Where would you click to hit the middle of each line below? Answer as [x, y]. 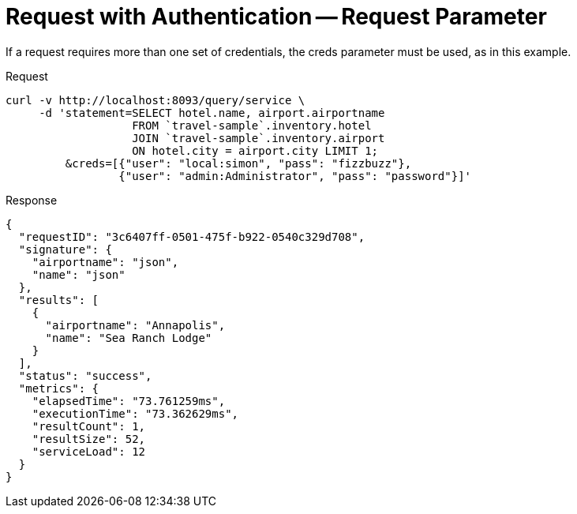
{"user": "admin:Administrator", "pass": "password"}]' [295, 176]
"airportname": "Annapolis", [135, 325]
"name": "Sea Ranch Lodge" [129, 338]
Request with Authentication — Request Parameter [276, 17]
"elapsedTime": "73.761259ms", [129, 401]
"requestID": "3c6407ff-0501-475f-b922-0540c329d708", [192, 236]
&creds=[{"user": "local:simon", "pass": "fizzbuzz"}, [238, 163]
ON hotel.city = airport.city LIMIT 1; [255, 150]
